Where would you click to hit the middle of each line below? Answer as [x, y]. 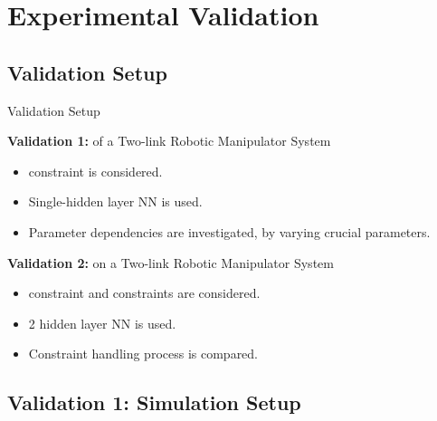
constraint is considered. [95, 171]
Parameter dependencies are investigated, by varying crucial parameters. [229, 231]
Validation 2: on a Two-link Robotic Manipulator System [171, 262]
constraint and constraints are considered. [144, 293]
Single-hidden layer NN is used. [115, 201]
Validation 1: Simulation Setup [154, 402]
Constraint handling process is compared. [143, 354]
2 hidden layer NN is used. [102, 323]
